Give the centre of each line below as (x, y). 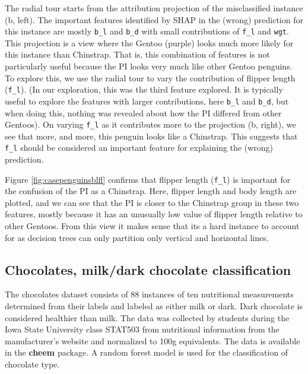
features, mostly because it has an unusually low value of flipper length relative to (154, 214)
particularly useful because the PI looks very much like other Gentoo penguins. (149, 66)
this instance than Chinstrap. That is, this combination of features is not (137, 54)
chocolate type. (32, 364)
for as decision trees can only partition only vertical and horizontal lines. (137, 237)
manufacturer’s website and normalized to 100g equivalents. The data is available (153, 340)
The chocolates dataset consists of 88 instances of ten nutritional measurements (149, 294)
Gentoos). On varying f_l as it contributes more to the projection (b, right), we (150, 124)
